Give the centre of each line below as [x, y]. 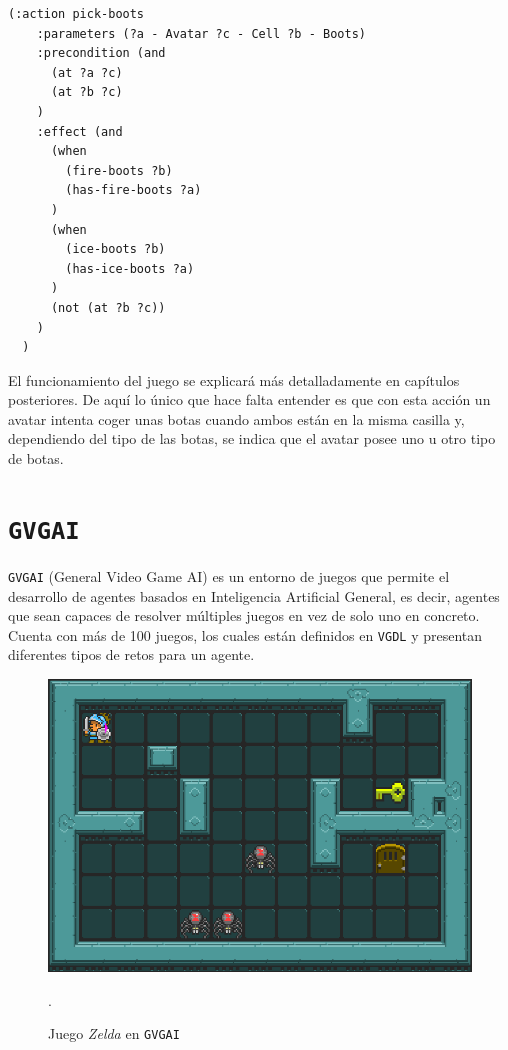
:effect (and [79, 131]
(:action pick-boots [76, 14]
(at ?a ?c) [86, 72]
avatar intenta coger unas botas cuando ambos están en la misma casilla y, [236, 418]
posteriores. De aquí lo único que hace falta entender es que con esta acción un [249, 399]
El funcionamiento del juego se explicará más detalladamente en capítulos [234, 379]
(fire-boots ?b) [119, 170]
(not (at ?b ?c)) [108, 307]
